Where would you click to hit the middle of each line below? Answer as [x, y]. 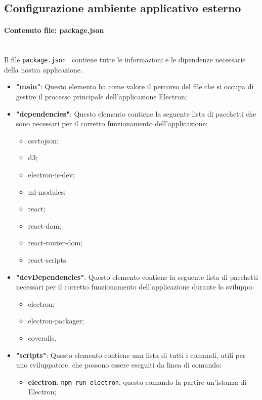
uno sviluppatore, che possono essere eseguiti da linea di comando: [119, 365]
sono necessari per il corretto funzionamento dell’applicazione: [112, 123]
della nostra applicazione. [43, 69]
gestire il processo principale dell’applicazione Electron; [101, 97]
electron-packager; [56, 321]
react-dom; [45, 225]
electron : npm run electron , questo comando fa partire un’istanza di [137, 381]
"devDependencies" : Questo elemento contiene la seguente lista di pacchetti [137, 277]
